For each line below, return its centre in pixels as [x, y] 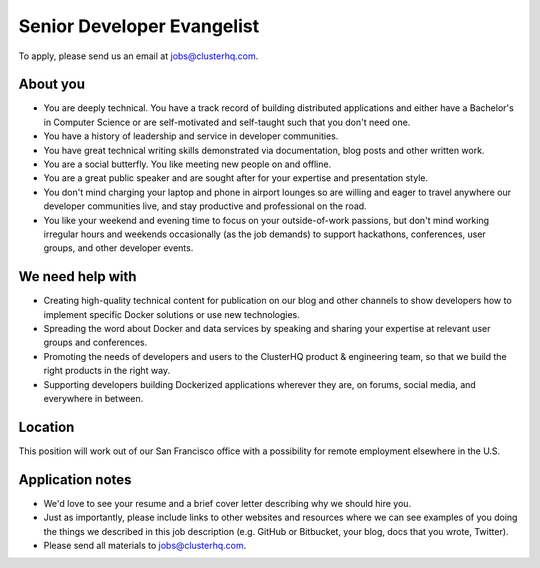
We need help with [77, 276]
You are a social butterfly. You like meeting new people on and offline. [187, 164]
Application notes [75, 479]
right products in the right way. [106, 371]
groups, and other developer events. [118, 248]
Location [46, 426]
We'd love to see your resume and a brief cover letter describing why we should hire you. [227, 503]
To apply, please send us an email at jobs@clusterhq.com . [138, 56]
